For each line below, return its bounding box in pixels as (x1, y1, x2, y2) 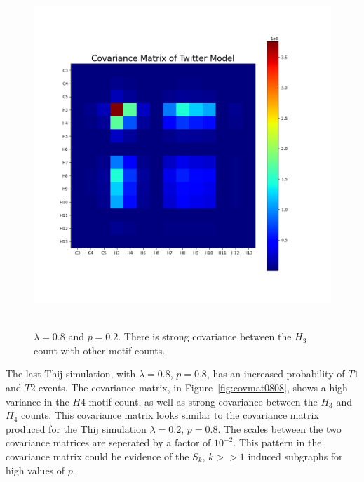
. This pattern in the (233, 435, 322, 450)
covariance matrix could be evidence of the (6, 448, 189, 463)
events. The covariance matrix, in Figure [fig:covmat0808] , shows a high (39, 380, 348, 394)
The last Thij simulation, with (6, 366, 136, 381)
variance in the (6, 394, 69, 408)
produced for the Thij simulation (6, 421, 147, 436)
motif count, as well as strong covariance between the (88, 394, 318, 408)
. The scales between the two (217, 421, 342, 436)
